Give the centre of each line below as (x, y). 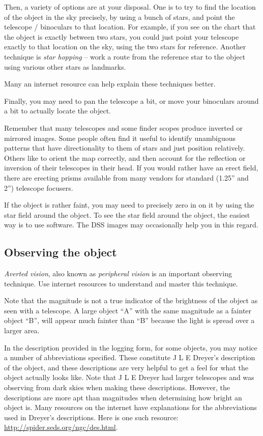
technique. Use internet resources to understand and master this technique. (121, 283)
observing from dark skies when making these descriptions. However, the (117, 387)
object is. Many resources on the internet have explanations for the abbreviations (130, 407)
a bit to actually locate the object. (57, 111)
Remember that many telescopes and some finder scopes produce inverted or (123, 127)
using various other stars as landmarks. (65, 66)
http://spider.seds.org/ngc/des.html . (61, 427)
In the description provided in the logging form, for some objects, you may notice (131, 347)
